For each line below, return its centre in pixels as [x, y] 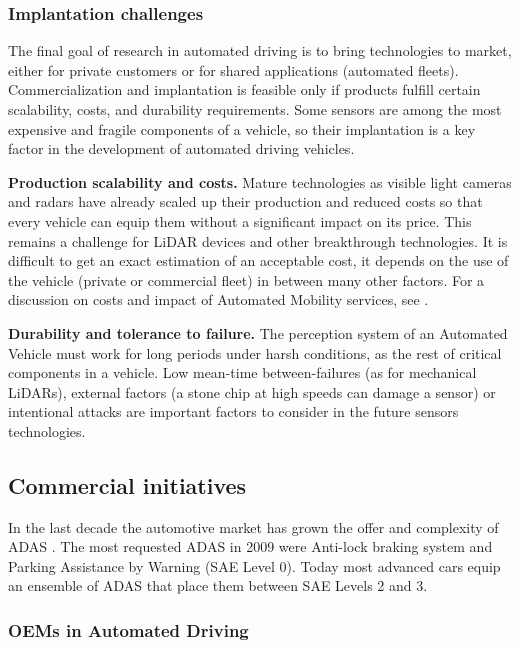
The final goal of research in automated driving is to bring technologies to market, [260, 50]
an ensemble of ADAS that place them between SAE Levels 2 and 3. [218, 585]
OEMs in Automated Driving [128, 630]
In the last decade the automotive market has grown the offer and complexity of [253, 526]
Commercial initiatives [127, 484]
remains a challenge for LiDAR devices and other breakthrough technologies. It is [258, 240]
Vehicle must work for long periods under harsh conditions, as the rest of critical [255, 352]
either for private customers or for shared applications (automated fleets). [233, 69]
